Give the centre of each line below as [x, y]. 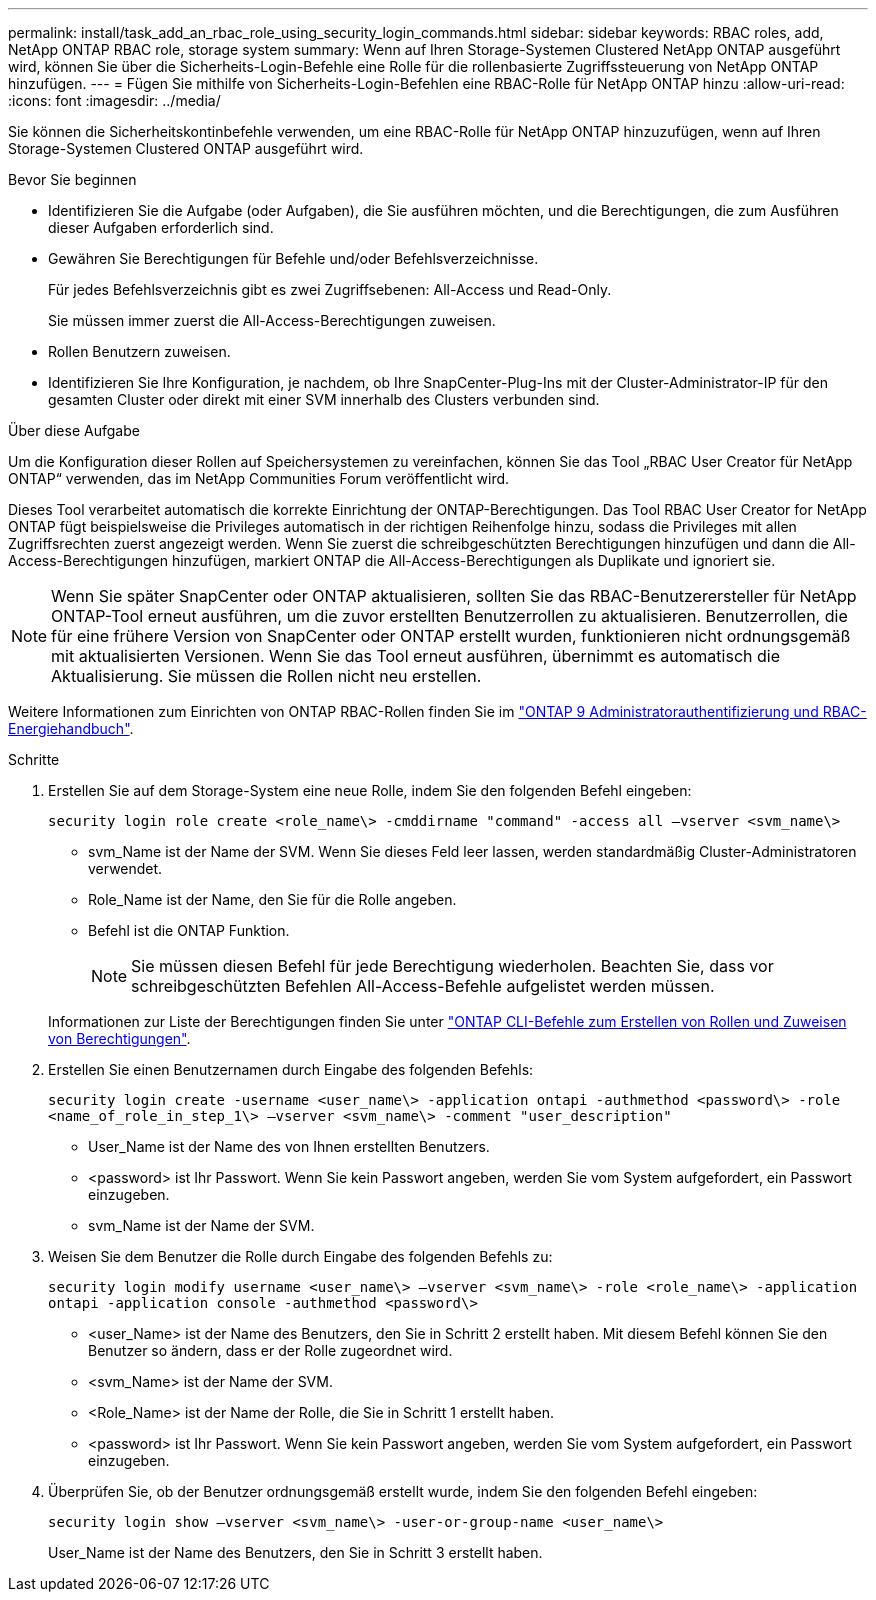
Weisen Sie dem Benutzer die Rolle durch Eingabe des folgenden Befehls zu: [300, 1256]
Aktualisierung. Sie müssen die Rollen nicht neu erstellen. [266, 676]
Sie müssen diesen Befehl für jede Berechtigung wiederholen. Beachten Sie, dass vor [452, 966]
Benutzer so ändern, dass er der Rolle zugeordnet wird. [270, 1350]
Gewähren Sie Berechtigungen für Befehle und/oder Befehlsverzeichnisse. [293, 258]
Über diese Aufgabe [74, 430]
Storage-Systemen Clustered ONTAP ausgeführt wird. [186, 148]
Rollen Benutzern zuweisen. [139, 351]
